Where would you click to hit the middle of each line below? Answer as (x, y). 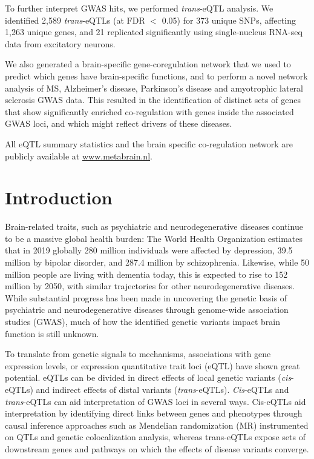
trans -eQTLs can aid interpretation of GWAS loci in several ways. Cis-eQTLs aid (155, 401)
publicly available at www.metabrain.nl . (79, 156)
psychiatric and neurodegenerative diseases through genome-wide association (147, 310)
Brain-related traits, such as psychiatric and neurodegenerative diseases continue (154, 226)
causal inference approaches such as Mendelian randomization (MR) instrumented (157, 425)
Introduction (59, 197)
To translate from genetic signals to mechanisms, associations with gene (138, 354)
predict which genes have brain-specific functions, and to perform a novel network (156, 75)
